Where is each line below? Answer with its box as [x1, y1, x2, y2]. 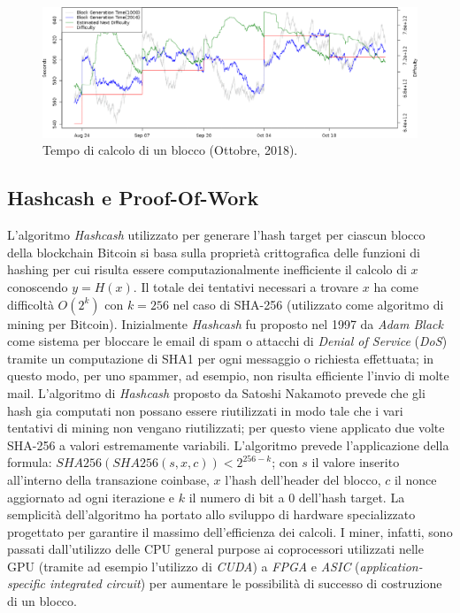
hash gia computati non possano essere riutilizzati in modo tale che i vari [7, 401, 403, 419]
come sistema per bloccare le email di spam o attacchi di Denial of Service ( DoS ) [7, 332, 448, 350]
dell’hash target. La [298, 487, 405, 506]
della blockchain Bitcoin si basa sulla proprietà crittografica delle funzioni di [7, 242, 420, 261]
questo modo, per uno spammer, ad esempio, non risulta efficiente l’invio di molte [7, 366, 449, 385]
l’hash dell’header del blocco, [225, 470, 381, 488]
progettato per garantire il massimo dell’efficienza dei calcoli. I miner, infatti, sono [7, 522, 453, 540]
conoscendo [7, 277, 68, 295]
